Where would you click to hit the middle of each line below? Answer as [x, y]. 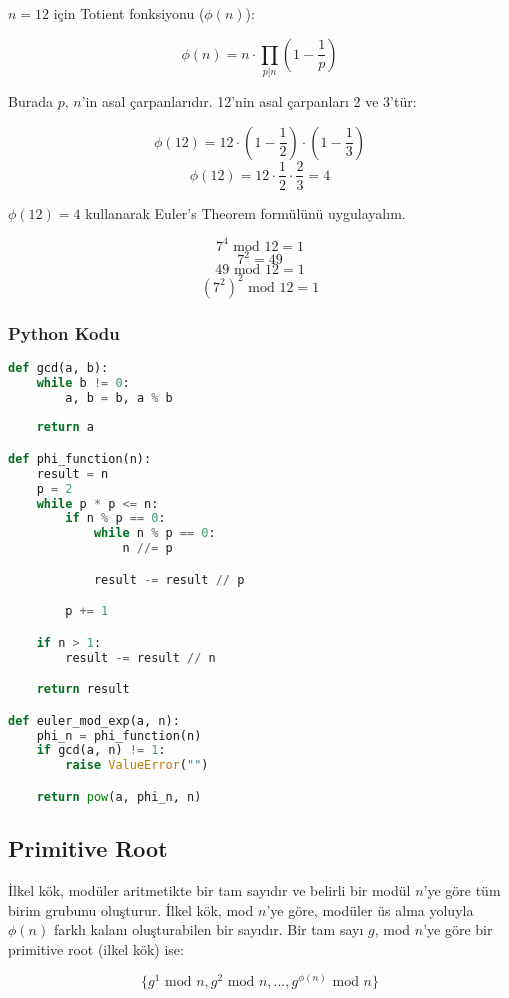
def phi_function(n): [80, 458]
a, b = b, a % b [119, 397]
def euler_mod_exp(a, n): [94, 720]
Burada [30, 100]
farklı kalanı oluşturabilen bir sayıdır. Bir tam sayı [208, 929]
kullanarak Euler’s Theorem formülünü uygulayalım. [245, 212]
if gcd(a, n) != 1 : [101, 750]
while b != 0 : [83, 382]
